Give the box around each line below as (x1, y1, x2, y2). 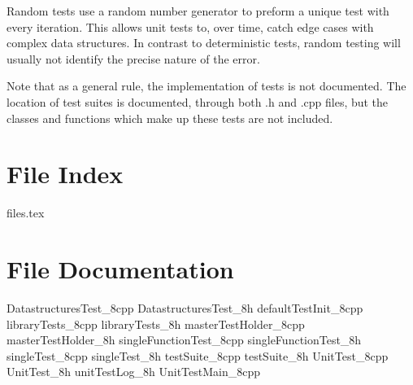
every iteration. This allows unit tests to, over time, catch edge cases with (7, 18, 374, 35)
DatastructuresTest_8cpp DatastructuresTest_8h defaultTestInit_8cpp (7, 300, 363, 316)
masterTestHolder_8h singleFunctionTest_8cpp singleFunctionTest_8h (7, 331, 362, 348)
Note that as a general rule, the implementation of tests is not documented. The (7, 77, 406, 94)
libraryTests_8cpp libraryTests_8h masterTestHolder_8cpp (7, 315, 305, 332)
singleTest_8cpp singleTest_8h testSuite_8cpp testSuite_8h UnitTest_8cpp (7, 347, 389, 364)
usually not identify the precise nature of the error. (7, 50, 260, 67)
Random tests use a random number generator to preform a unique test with (7, 2, 389, 19)
